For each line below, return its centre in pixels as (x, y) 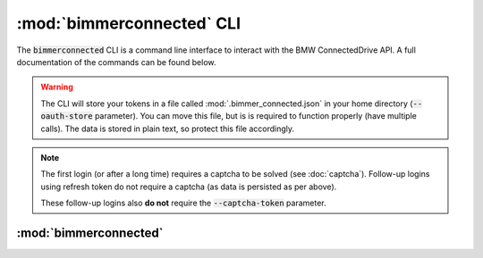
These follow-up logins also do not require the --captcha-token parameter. (183, 203)
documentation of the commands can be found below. (116, 62)
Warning (57, 87)
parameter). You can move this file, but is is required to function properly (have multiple (256, 116)
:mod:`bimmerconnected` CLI (129, 23)
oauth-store (67, 117)
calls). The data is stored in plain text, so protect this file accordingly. (168, 129)
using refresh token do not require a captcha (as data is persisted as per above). (189, 187)
